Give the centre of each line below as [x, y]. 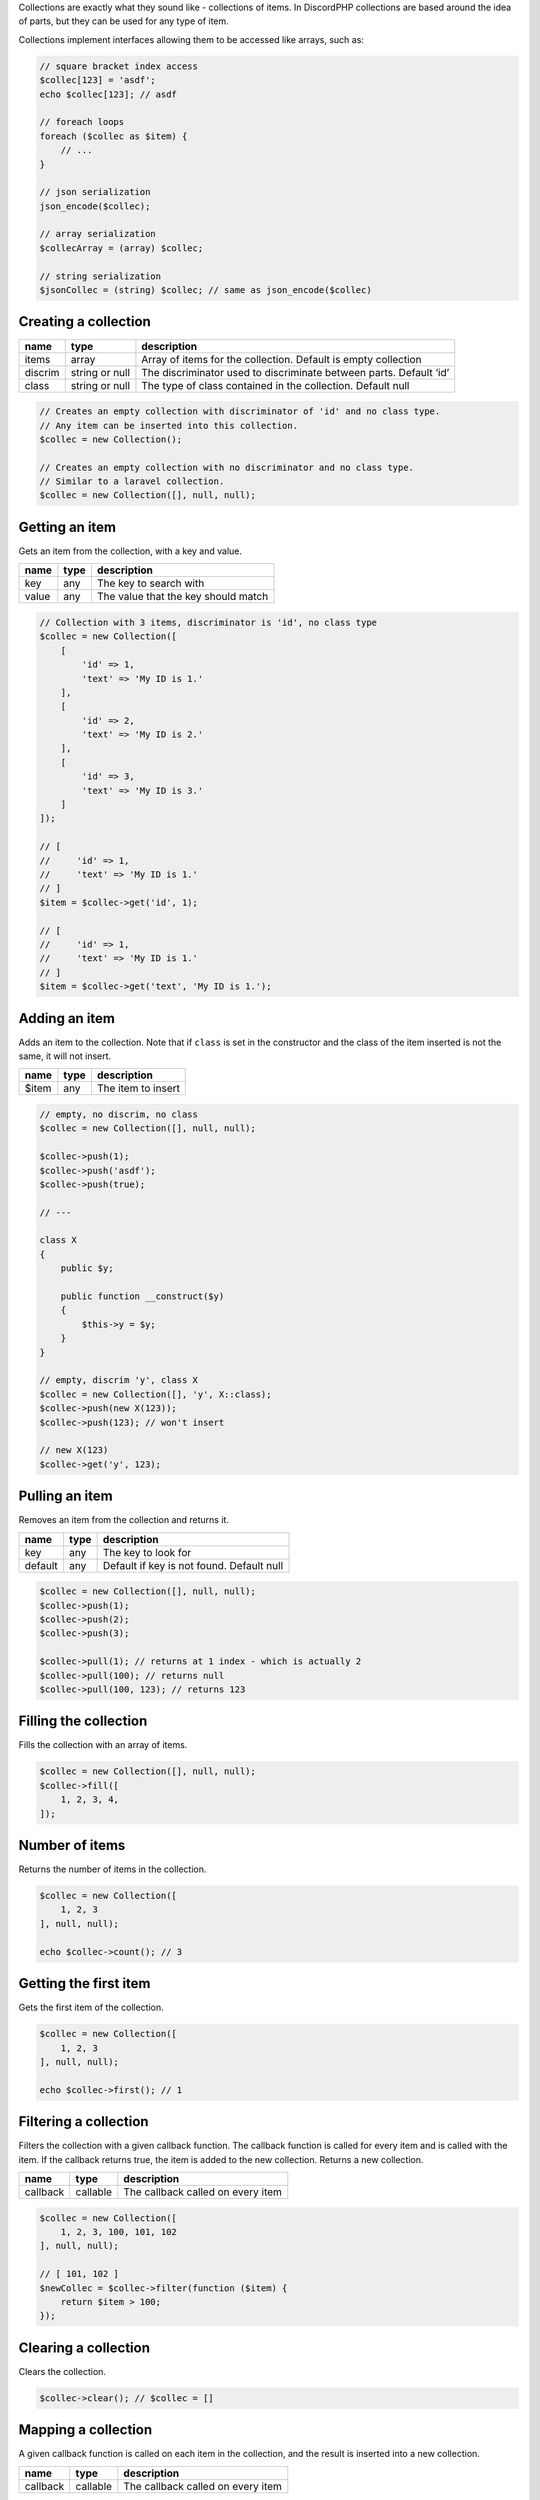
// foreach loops [82, 122]
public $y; [87, 1268]
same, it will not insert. [65, 1056]
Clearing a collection [84, 2347]
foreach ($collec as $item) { [113, 136]
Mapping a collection [85, 2430]
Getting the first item [84, 1983]
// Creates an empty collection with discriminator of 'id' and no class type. [240, 411]
